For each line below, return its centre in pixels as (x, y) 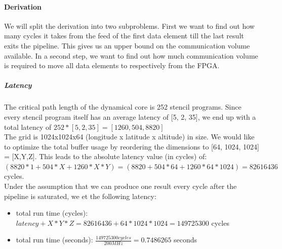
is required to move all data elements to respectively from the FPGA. (112, 65)
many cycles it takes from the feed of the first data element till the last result (124, 36)
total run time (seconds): (54, 240)
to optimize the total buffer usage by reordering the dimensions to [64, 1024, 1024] (132, 146)
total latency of (28, 127)
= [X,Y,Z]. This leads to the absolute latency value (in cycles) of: (106, 156)
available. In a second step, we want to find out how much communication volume (131, 55)
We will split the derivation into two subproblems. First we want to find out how (129, 26)
